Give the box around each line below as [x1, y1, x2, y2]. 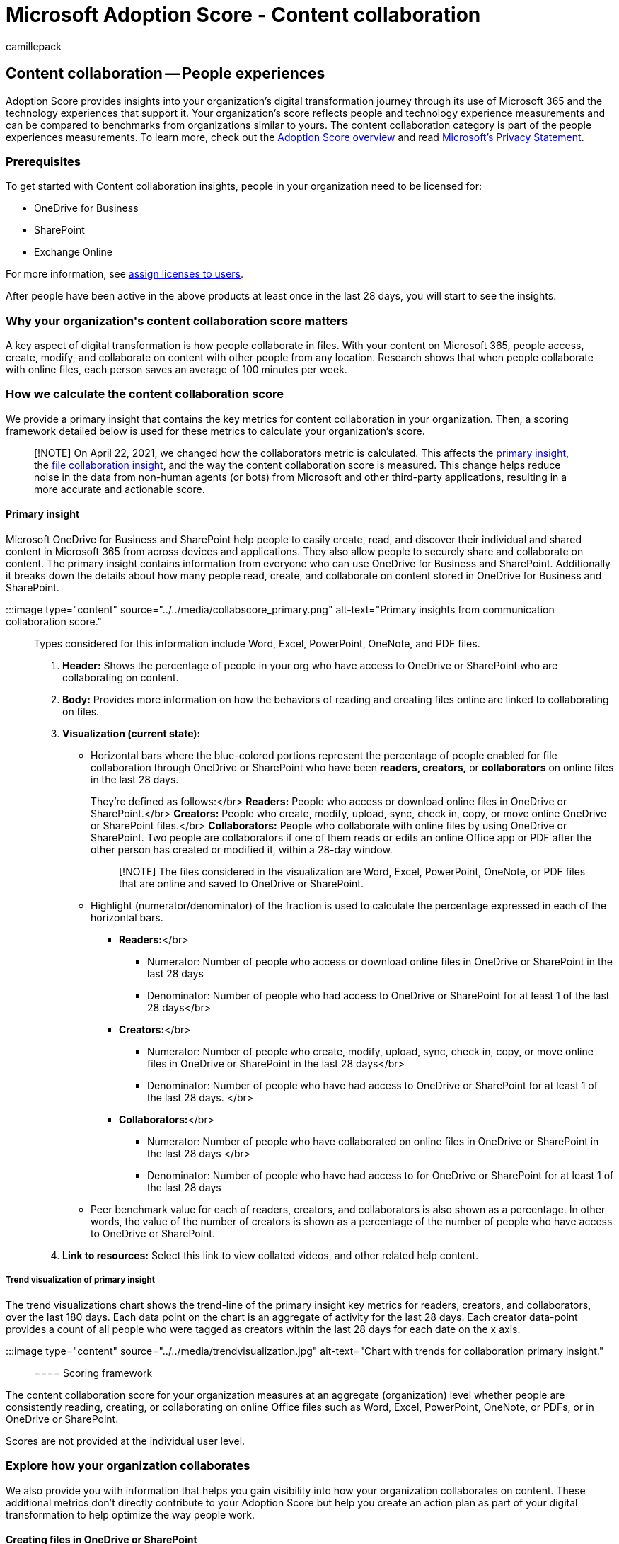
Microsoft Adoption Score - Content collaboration [6, 3, 481, 27]
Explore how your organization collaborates [6, 1458, 250, 1473]
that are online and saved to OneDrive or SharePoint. [119, 878, 364, 890]
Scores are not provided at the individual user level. [6, 1434, 245, 1447]
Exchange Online [34, 246, 113, 259]
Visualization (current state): [62, 727, 201, 740]
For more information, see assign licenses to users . [6, 268, 244, 280]
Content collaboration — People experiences [6, 64, 325, 83]
